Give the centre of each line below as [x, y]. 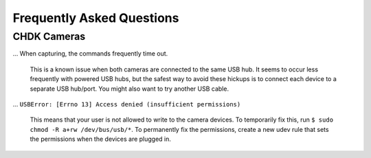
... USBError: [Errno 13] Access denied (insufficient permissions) [127, 104]
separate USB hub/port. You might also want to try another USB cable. [130, 89]
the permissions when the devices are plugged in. [101, 139]
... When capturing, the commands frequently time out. [90, 54]
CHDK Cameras [49, 36]
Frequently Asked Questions [96, 18]
